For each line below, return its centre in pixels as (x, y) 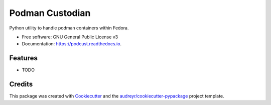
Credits (21, 84)
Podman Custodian (50, 13)
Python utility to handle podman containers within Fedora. (69, 28)
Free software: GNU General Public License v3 (70, 37)
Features (23, 58)
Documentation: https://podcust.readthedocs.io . (72, 44)
